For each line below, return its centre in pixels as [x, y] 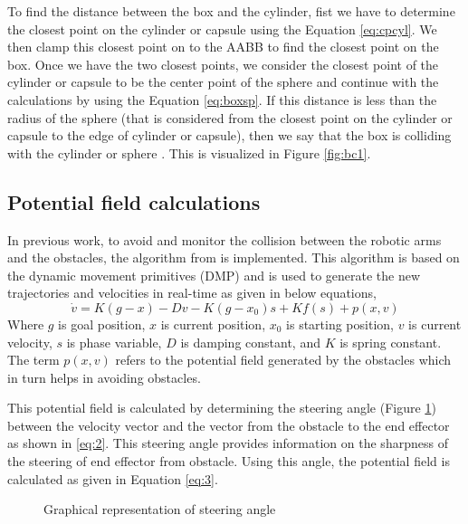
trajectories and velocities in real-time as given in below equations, [192, 293]
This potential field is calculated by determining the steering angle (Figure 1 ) [222, 408]
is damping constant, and [250, 342]
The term [33, 360]
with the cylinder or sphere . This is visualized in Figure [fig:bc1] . [189, 152]
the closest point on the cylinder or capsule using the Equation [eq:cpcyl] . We [222, 29]
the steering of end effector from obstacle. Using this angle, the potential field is [229, 461]
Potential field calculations [134, 201]
